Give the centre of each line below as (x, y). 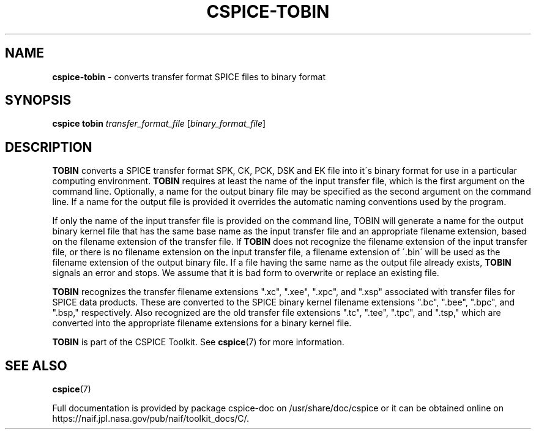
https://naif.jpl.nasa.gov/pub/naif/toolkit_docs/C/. (151, 419)
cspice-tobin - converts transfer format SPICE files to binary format (189, 77)
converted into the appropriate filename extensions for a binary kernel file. (202, 323)
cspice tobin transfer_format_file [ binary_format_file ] (159, 124)
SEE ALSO (36, 365)
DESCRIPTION (49, 147)
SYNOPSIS (38, 100)
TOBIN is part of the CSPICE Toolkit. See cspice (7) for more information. (198, 342)
